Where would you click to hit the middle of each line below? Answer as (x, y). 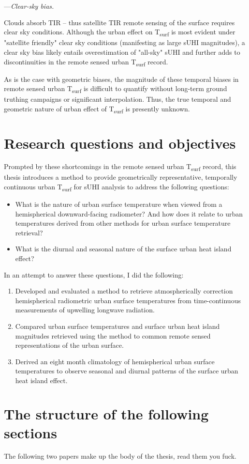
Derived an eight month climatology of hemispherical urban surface (115, 361)
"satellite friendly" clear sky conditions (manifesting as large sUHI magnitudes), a (124, 42)
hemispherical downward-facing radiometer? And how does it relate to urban (129, 213)
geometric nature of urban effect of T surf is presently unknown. (97, 109)
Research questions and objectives (120, 143)
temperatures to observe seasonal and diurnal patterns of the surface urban (127, 371)
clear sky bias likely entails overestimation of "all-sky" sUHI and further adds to (122, 52)
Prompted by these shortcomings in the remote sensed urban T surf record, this (120, 167)
